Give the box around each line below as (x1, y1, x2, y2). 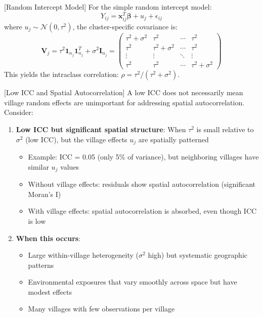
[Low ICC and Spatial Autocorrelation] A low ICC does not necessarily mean (4, 87, 243, 98)
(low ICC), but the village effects (25, 134, 127, 144)
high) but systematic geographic (148, 250, 247, 260)
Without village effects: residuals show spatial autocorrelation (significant (28, 179, 255, 189)
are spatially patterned (138, 134, 209, 144)
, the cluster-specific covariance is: (72, 21, 178, 31)
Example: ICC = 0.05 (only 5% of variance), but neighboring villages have (28, 151, 259, 162)
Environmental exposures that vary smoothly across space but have (28, 276, 237, 287)
